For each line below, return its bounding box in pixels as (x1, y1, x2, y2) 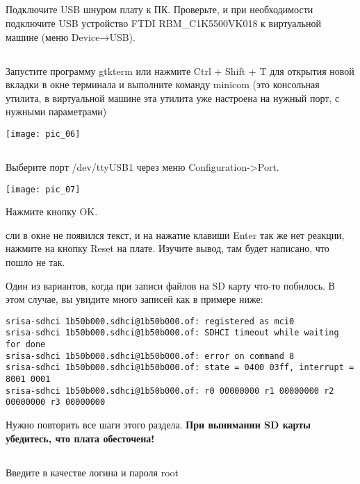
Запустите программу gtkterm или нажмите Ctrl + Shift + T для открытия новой (6, 63, 354, 78)
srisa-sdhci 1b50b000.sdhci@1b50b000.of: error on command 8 (6, 351, 295, 361)
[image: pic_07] (6, 184, 81, 194)
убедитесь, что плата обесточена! (6, 431, 155, 445)
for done (6, 340, 46, 350)
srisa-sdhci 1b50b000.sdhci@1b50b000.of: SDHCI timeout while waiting (6, 328, 339, 338)
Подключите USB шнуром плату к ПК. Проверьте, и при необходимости (6, 2, 313, 17)
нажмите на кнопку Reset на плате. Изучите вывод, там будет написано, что (6, 241, 329, 256)
